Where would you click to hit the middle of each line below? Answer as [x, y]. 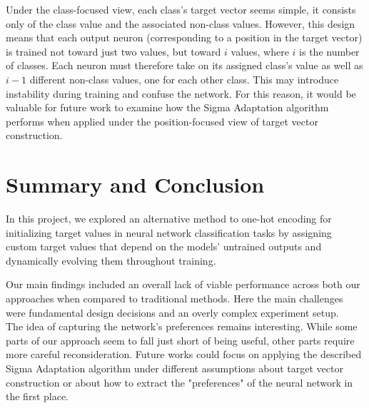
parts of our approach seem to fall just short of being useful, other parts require [180, 340]
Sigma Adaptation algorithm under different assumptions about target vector [175, 368]
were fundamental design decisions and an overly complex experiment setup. [172, 312]
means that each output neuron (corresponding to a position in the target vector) [184, 37]
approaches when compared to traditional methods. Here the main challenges [175, 299]
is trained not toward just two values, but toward [113, 51]
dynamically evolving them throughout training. [111, 260]
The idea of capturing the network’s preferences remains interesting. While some [182, 326]
